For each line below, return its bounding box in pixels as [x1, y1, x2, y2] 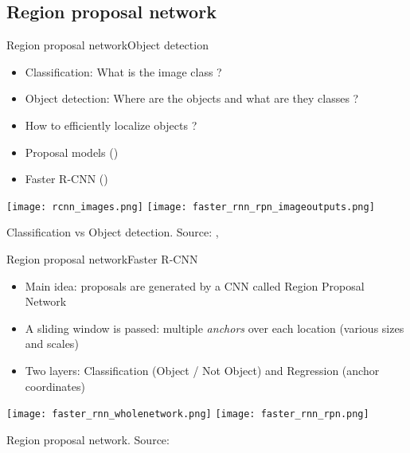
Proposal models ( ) [25, 143, 119, 160]
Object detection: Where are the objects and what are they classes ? [25, 90, 359, 107]
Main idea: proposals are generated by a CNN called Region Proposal [25, 277, 365, 294]
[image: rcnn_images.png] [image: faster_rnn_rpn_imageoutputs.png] [6, 201, 375, 213]
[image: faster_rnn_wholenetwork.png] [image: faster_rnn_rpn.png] [6, 408, 369, 420]
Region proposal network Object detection [6, 37, 209, 53]
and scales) [25, 335, 79, 352]
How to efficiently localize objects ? [25, 116, 197, 133]
